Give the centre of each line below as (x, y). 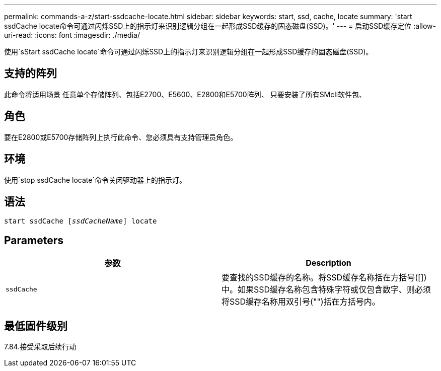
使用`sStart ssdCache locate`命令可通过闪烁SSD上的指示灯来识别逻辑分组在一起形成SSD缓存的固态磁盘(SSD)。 (189, 52)
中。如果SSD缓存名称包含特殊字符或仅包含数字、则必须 (326, 290)
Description (328, 263)
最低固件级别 (36, 326)
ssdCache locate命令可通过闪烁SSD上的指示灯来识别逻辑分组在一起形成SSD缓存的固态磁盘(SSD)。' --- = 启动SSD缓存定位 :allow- (220, 26)
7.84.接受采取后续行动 (40, 347)
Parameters (34, 240)
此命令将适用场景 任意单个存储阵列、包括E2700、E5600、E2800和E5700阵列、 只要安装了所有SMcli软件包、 (185, 94)
